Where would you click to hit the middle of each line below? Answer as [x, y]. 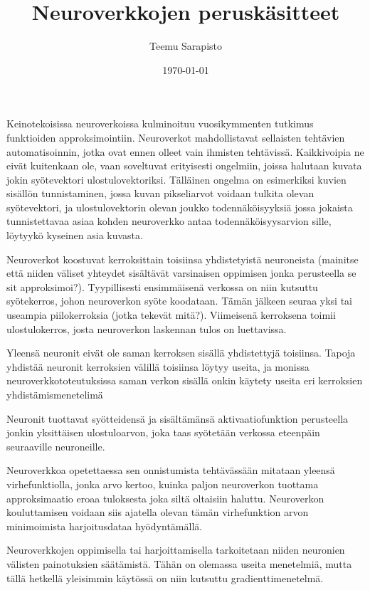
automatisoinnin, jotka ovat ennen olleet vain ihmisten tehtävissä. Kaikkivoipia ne [185, 151]
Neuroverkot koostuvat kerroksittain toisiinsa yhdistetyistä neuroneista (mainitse [183, 259]
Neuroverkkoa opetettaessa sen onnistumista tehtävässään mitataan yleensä [171, 470]
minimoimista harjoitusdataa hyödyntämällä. [105, 526]
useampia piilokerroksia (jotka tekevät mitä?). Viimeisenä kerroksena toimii [171, 315]
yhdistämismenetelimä [55, 394]
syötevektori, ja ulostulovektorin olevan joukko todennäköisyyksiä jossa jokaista [180, 207]
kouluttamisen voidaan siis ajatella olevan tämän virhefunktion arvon [158, 512]
